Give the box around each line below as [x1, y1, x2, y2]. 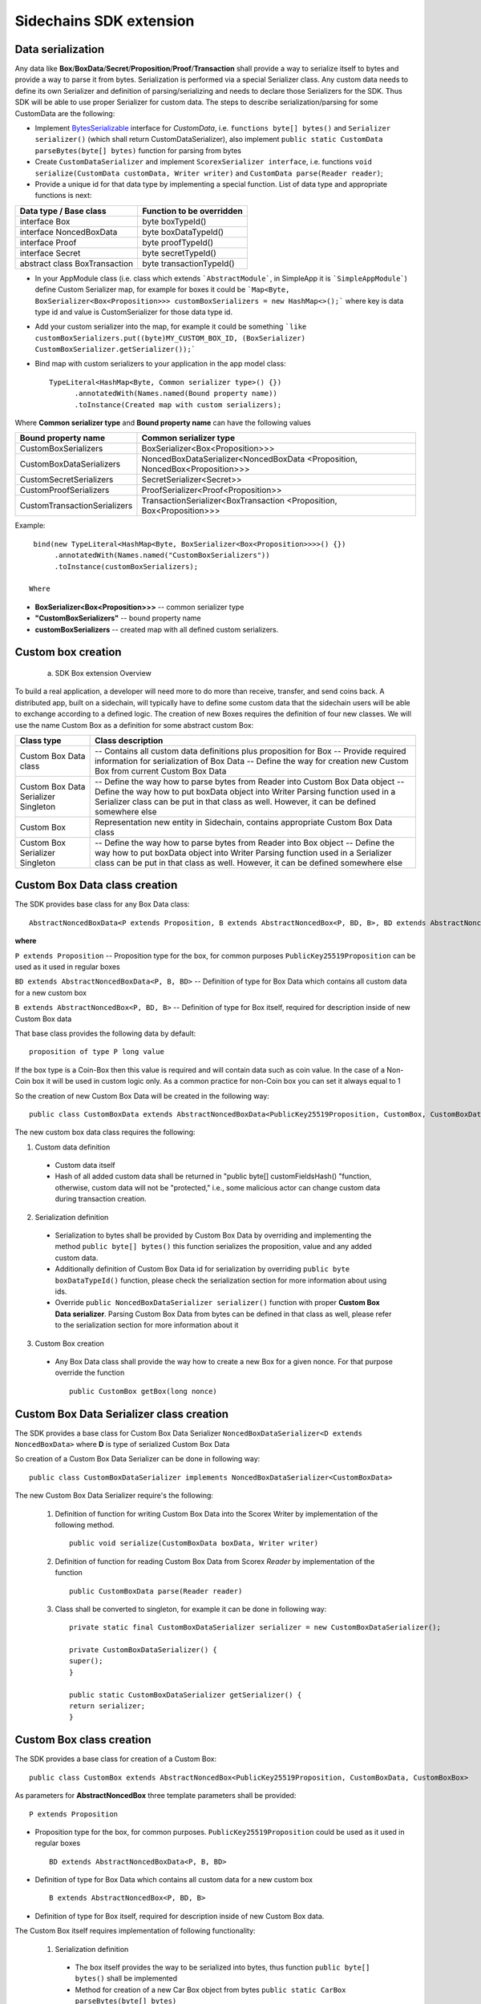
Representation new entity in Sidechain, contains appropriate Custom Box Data [95, 816, 393, 827]
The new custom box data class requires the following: [14, 1127, 196, 1137]
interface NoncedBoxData [19, 226, 118, 237]
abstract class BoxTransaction [19, 257, 134, 269]
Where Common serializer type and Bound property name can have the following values [14, 418, 312, 428]
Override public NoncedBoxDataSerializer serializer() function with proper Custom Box [55, 1298, 380, 1307]
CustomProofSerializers [19, 485, 110, 496]
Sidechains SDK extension [14, 12, 195, 30]
